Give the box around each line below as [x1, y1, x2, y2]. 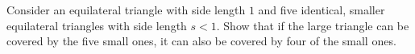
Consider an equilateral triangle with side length [6, 2, 246, 17]
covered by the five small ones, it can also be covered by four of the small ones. [6, 33, 396, 49]
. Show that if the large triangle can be [216, 17, 409, 33]
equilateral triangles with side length [6, 17, 187, 33]
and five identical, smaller [258, 2, 385, 17]
